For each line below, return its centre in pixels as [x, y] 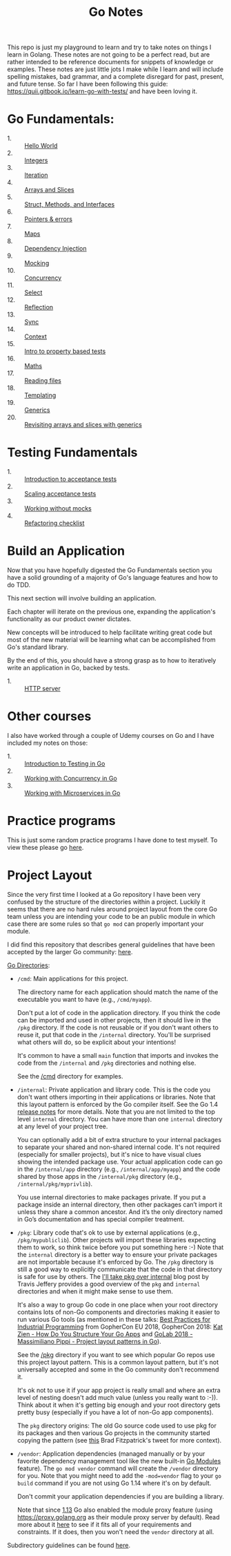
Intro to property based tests [65, 351]
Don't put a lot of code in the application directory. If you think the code [119, 1012]
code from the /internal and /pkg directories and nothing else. [107, 1063]
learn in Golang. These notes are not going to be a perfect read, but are [109, 55]
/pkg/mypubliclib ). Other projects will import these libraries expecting [117, 1240]
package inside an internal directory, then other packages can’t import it [120, 1204]
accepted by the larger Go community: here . [70, 951]
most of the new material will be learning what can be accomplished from [111, 639]
